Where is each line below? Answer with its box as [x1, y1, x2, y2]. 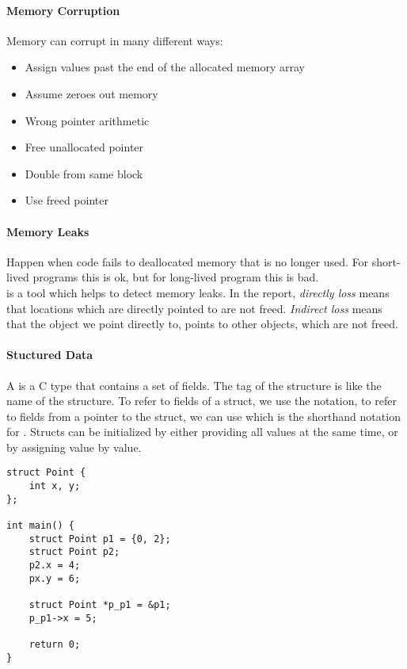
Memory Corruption [6, 2, 120, 18]
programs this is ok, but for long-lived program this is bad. [32, 269, 319, 285]
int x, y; [29, 480, 81, 492]
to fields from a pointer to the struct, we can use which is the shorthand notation [6, 407, 401, 424]
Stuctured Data [6, 346, 93, 363]
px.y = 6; [29, 572, 81, 584]
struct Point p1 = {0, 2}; [29, 533, 171, 545]
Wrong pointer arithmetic [25, 112, 150, 128]
